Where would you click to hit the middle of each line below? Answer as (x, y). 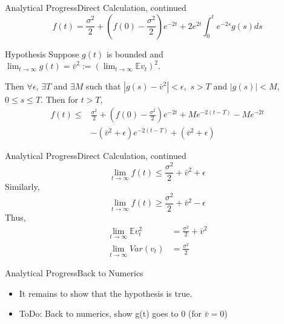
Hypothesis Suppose (42, 53)
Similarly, (22, 186)
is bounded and (135, 53)
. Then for (59, 99)
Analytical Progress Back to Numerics (74, 273)
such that (104, 86)
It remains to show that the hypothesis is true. (106, 293)
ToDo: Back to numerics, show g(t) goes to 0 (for (111, 313)
